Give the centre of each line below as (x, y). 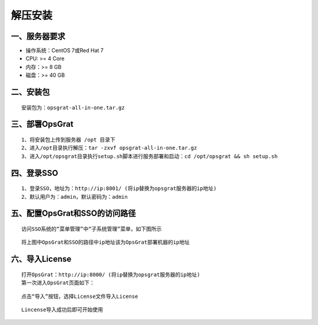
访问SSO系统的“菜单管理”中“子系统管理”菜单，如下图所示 (92, 229)
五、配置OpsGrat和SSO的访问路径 (73, 213)
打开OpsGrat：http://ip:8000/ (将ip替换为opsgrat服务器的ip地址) (111, 275)
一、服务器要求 (38, 36)
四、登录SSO (34, 173)
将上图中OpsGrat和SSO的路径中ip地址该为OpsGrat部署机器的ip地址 (106, 242)
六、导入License (41, 259)
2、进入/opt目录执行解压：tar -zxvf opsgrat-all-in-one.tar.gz (109, 148)
